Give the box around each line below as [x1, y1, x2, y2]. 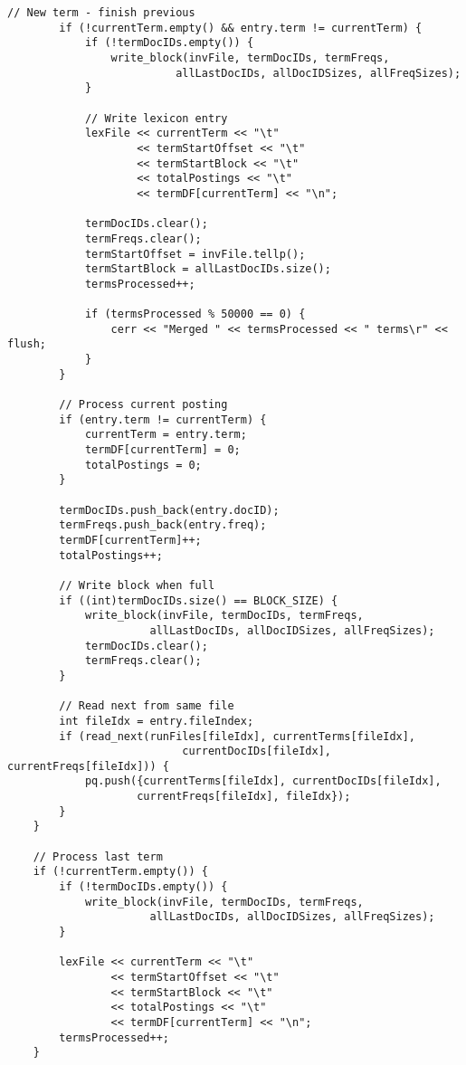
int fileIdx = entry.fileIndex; [59, 714, 254, 727]
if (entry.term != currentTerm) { [59, 413, 267, 426]
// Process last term [33, 850, 163, 863]
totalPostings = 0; [84, 458, 202, 471]
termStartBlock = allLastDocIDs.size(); [84, 262, 331, 276]
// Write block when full [59, 578, 215, 592]
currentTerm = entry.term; [84, 428, 247, 442]
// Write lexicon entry [84, 111, 228, 125]
